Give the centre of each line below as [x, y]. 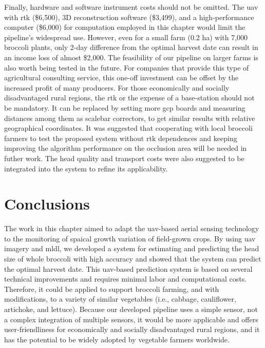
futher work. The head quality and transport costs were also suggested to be [124, 158]
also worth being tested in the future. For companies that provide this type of [127, 67]
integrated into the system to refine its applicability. [86, 168]
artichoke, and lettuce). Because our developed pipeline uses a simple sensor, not [131, 309]
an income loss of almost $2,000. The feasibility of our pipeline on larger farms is [131, 57]
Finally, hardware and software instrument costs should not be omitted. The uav [131, 7]
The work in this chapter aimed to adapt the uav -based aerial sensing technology [132, 228]
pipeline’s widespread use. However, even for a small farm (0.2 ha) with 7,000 [126, 37]
